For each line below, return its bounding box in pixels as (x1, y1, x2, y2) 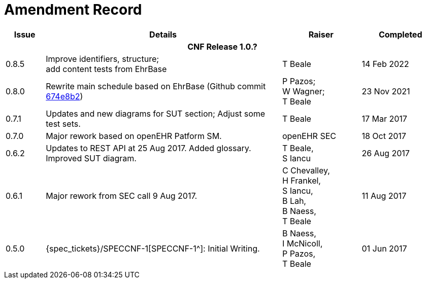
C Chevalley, (282, 165, 330, 175)
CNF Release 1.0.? (187, 41, 257, 52)
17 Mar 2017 (362, 113, 407, 124)
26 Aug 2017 (362, 148, 410, 158)
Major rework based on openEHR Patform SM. (46, 130, 222, 141)
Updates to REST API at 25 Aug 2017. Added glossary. (46, 143, 251, 153)
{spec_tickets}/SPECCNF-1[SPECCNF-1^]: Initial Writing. (46, 243, 260, 254)
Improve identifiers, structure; (46, 53, 159, 64)
